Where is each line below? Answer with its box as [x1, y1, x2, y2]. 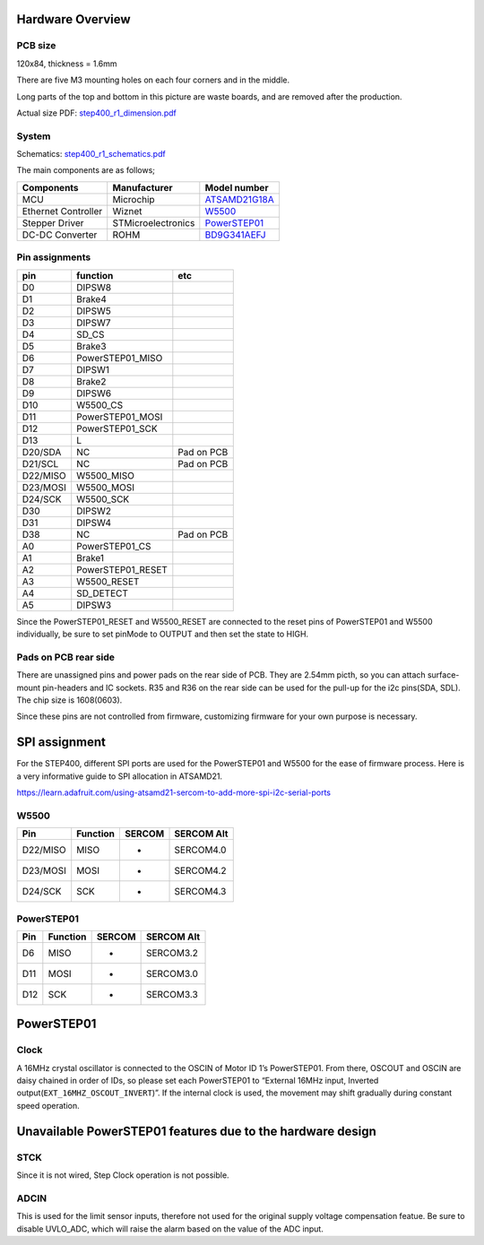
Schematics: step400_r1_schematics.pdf [16, 149, 166, 160]
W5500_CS [76, 399, 124, 411]
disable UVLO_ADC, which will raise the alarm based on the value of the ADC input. [16, 1223, 324, 1234]
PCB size [16, 39, 56, 52]
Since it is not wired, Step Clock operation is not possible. [16, 1170, 229, 1180]
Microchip [112, 193, 156, 205]
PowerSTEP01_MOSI [76, 411, 163, 423]
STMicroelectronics [112, 216, 195, 229]
